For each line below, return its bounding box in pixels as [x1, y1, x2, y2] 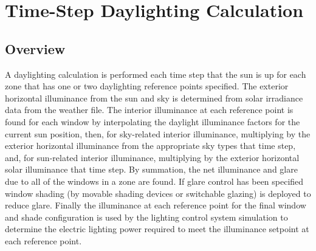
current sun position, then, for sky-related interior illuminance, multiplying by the [5, 127, 311, 140]
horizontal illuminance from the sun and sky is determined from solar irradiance [5, 91, 303, 104]
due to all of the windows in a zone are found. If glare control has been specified [5, 174, 304, 187]
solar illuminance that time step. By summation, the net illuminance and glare [5, 163, 298, 176]
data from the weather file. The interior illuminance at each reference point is [5, 103, 294, 116]
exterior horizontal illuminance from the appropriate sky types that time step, [5, 139, 296, 152]
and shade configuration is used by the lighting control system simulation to [5, 210, 288, 223]
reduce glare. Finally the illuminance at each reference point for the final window [5, 199, 306, 211]
